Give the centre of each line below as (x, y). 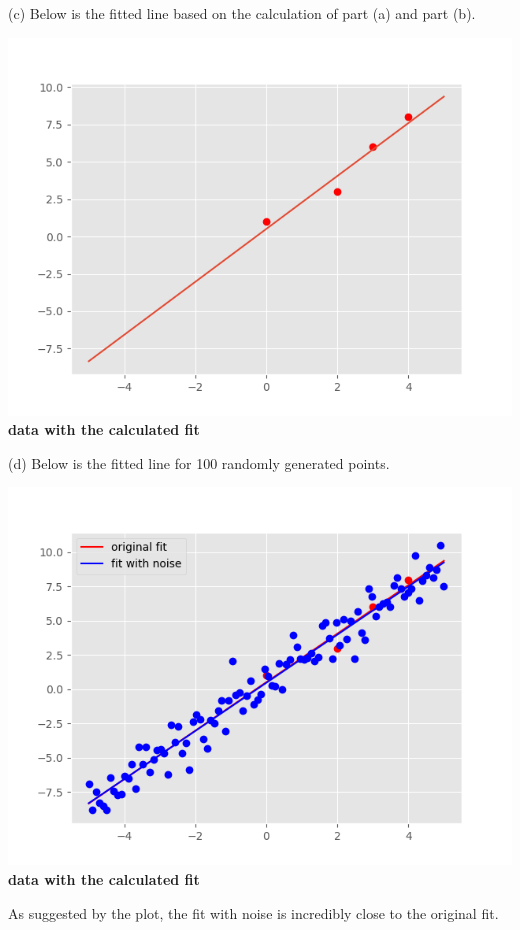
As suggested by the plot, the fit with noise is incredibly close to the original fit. (253, 912)
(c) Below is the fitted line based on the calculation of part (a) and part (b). (242, 13)
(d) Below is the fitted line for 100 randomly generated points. (199, 462)
